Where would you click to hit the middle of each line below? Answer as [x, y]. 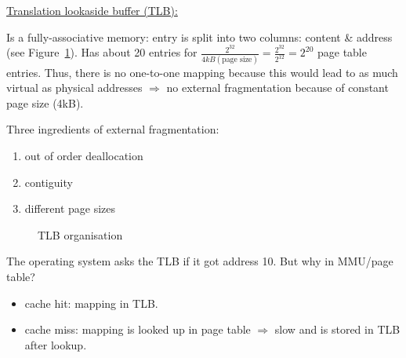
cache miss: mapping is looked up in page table [138, 329]
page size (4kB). [45, 102]
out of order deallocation [84, 155]
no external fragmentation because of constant [277, 88]
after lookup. [56, 344]
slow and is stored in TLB [337, 329]
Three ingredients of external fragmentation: [113, 129]
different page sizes [70, 208]
